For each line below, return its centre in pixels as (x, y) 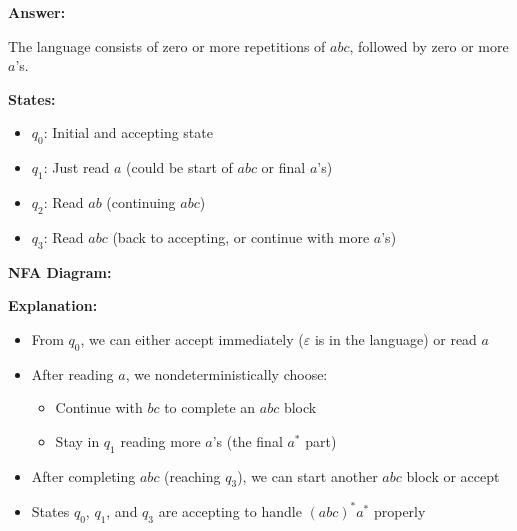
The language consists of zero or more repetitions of (167, 45)
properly (399, 510)
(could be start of (179, 167)
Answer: (37, 12)
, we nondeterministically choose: (226, 373)
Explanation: (53, 305)
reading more (160, 440)
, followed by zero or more (429, 45)
